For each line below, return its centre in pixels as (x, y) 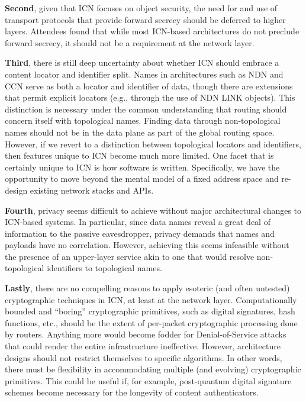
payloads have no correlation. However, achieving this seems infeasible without (147, 245)
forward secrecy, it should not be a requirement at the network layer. (130, 42)
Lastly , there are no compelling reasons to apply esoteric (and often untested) (147, 288)
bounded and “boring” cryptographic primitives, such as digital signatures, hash (150, 311)
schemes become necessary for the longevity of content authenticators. (132, 392)
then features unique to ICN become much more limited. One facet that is (139, 155)
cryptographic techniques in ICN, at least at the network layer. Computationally (151, 299)
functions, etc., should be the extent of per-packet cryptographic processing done (151, 322)
